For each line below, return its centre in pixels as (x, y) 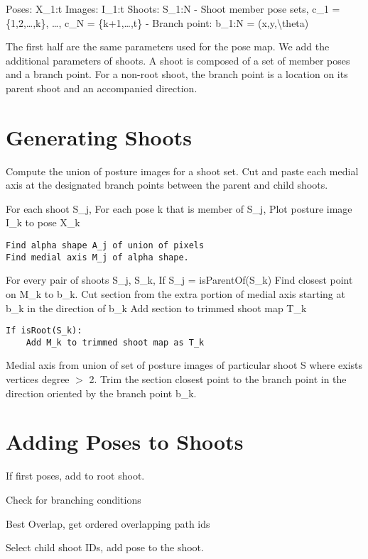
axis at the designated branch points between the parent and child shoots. (167, 185)
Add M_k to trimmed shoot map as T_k (115, 342)
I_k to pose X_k (43, 222)
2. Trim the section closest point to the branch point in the (218, 379)
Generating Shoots (99, 137)
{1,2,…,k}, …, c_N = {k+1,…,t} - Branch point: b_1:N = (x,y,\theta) (157, 22)
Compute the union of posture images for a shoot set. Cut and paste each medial (182, 171)
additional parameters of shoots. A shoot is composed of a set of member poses (178, 60)
